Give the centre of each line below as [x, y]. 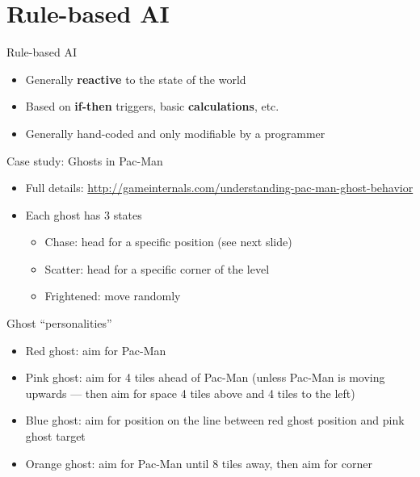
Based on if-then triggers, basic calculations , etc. [152, 106]
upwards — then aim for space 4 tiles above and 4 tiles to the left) [190, 393]
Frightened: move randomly [113, 296]
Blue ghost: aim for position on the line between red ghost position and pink [215, 420]
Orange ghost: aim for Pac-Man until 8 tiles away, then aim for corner [199, 463]
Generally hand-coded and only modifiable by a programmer [175, 133]
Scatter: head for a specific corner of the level [157, 268]
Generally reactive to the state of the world [136, 79]
